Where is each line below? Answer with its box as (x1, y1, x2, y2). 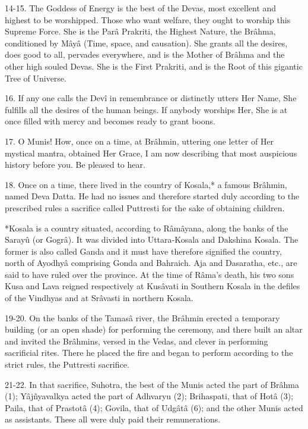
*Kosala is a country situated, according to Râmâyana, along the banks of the (5, 221, 288, 234)
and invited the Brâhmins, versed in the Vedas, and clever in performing (5, 334, 268, 347)
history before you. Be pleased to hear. (5, 158, 145, 171)
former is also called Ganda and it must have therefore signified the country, (5, 245, 282, 257)
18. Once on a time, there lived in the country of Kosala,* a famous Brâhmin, (5, 178, 287, 190)
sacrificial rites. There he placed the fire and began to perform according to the (5, 346, 293, 359)
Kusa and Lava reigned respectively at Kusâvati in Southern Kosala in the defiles (5, 280, 300, 292)
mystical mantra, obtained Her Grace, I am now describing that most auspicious (5, 146, 297, 159)
